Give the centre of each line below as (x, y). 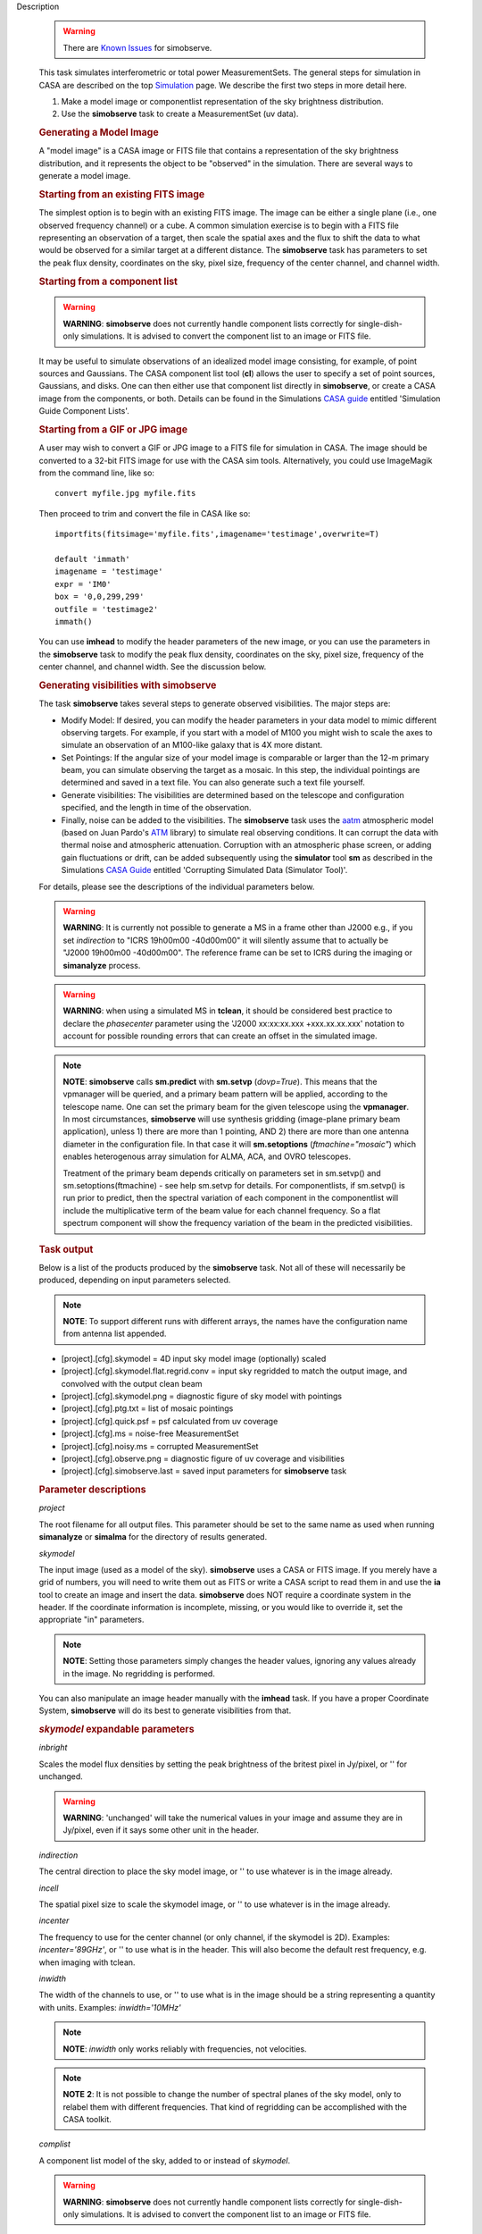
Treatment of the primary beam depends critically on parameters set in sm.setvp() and (222, 1173)
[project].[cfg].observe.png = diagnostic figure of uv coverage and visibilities (203, 1458)
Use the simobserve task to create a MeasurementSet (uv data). (180, 114)
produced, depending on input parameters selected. (135, 1280)
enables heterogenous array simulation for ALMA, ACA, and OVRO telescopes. (207, 1156)
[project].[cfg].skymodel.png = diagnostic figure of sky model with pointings (202, 1396)
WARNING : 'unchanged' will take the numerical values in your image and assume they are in (233, 1818)
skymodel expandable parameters (117, 1729)
